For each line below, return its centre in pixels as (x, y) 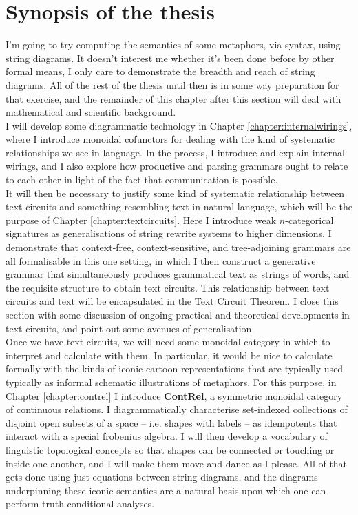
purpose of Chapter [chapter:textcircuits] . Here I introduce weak (141, 220)
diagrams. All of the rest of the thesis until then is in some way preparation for (172, 84)
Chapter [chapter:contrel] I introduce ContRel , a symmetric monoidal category (174, 395)
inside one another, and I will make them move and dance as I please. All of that (177, 463)
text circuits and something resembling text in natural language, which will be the (179, 206)
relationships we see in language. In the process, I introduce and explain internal (175, 152)
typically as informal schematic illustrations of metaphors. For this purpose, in (171, 382)
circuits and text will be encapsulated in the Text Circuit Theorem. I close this (172, 301)
